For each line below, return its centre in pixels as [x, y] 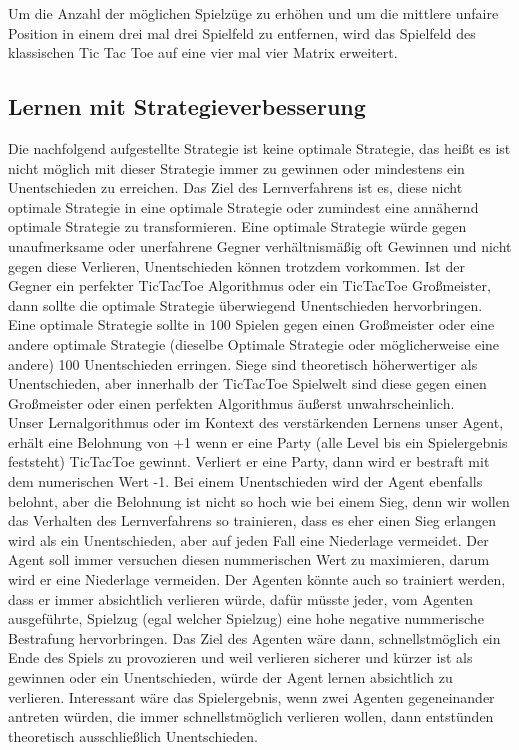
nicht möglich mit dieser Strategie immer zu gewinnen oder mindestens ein [236, 167]
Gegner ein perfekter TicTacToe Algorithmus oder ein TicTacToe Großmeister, [249, 285]
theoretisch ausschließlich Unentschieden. [133, 735]
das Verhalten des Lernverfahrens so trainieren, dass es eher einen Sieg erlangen [252, 520]
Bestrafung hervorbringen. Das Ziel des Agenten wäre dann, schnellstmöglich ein [254, 637]
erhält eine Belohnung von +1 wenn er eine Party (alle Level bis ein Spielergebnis [258, 441]
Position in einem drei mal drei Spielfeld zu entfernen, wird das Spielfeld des [242, 32]
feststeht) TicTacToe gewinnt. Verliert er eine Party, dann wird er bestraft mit [249, 461]
